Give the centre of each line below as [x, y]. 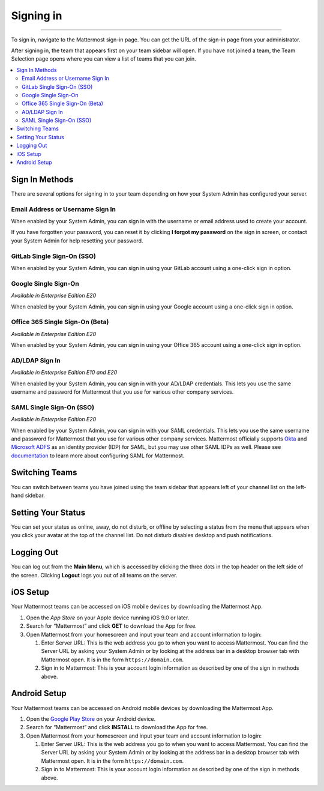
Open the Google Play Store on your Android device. [91, 719]
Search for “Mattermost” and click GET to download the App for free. [112, 626]
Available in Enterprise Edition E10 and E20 [64, 373]
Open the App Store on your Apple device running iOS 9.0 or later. [108, 618]
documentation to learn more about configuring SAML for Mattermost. [98, 456]
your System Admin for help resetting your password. [77, 241]
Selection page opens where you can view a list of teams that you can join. [103, 59]
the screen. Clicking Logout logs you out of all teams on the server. [94, 575]
